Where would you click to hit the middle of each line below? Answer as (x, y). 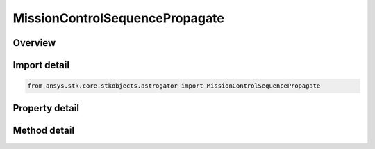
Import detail (41, 65)
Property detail (46, 108)
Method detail (44, 130)
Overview (34, 43)
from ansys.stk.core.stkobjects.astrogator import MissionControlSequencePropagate (174, 86)
